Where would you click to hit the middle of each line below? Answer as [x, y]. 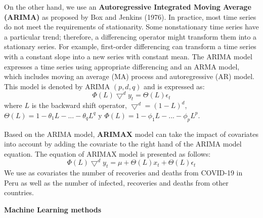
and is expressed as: [174, 86]
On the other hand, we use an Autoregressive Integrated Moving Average [128, 7]
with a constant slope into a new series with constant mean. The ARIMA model [128, 56]
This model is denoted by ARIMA [57, 86]
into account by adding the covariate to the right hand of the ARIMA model [123, 144]
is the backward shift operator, [79, 105]
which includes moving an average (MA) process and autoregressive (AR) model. [129, 76]
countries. [19, 192]
